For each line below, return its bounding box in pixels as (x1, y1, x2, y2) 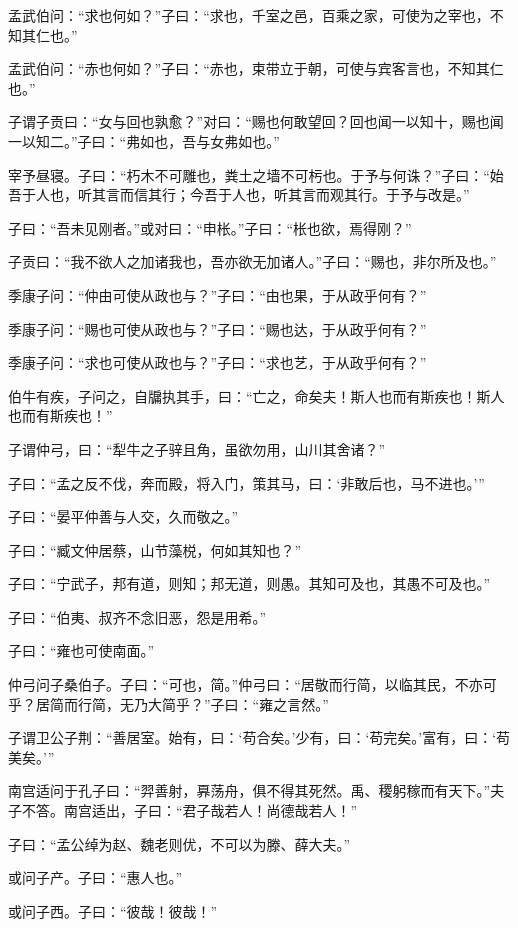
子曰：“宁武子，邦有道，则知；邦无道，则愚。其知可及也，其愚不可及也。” (8, 573, 491, 594)
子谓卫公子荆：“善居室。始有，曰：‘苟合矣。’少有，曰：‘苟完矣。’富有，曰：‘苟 (8, 727, 511, 748)
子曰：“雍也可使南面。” (8, 640, 155, 661)
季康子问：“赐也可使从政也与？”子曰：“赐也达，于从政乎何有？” (8, 318, 427, 339)
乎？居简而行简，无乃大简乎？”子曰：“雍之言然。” (8, 693, 329, 714)
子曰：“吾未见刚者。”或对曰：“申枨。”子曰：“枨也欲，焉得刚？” (8, 217, 412, 238)
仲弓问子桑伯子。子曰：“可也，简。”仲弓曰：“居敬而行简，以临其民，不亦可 (8, 674, 497, 695)
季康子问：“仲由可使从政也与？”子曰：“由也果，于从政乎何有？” (8, 284, 427, 305)
